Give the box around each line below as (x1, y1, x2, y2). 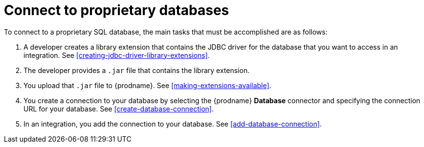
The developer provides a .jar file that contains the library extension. (23, 66, 250, 74)
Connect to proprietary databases (4, 2, 229, 18)
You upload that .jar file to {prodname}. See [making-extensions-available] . (23, 81, 271, 90)
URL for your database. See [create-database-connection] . (23, 104, 214, 113)
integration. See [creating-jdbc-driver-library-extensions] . (23, 51, 210, 59)
